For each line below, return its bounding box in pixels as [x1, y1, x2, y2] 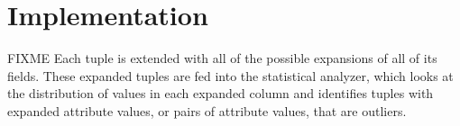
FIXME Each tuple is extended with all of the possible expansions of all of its [7, 49, 437, 67]
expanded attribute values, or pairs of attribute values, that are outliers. [7, 101, 407, 120]
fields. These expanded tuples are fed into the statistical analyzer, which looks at [7, 66, 454, 85]
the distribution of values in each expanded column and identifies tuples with [7, 84, 434, 103]
